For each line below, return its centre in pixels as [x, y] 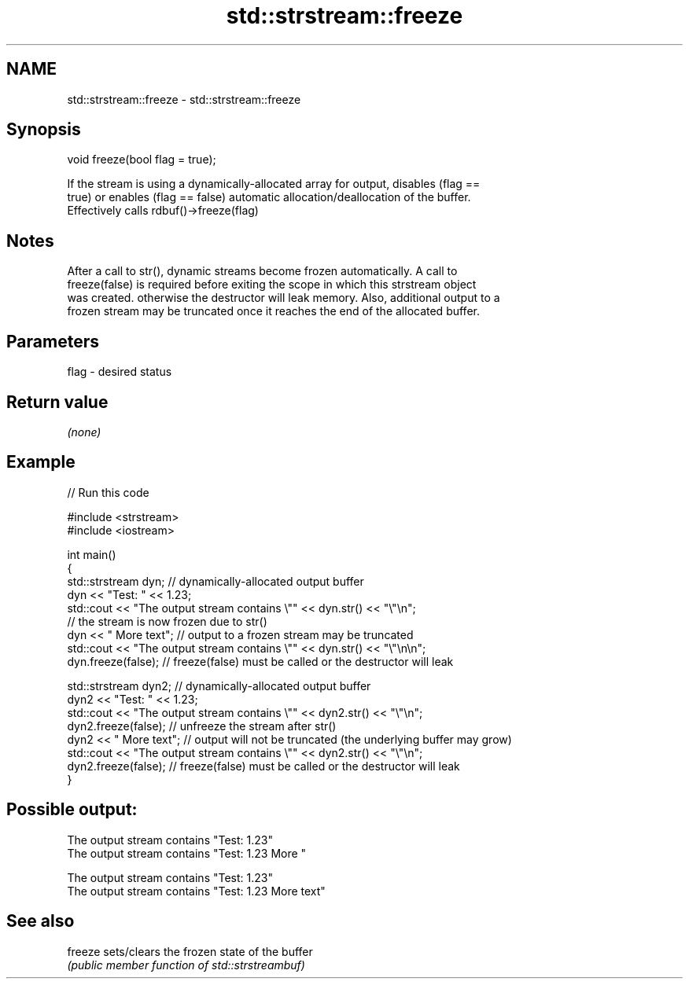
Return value [57, 402]
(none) [84, 432]
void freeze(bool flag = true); [142, 160]
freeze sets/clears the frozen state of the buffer [190, 951]
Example [41, 462]
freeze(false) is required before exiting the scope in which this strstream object [272, 285]
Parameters [53, 341]
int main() [92, 554]
